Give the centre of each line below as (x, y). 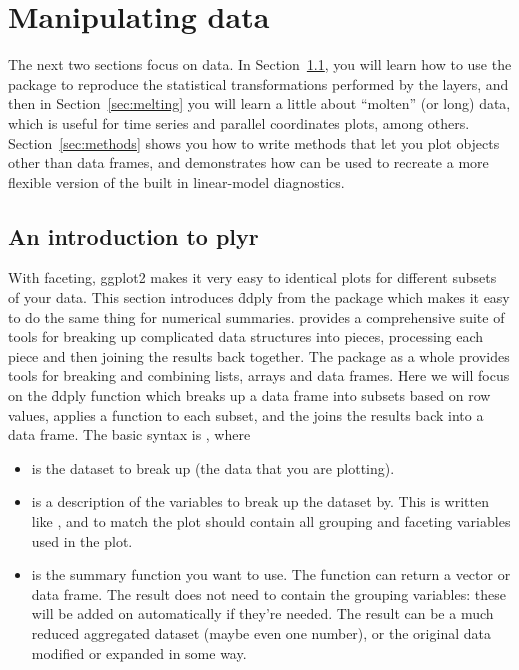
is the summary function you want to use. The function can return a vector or (271, 574)
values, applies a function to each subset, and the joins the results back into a (246, 414)
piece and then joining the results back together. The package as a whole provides (259, 355)
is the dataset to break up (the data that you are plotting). (213, 467)
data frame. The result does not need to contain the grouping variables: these (268, 593)
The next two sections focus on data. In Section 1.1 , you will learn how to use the (260, 64)
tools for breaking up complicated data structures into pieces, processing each (246, 336)
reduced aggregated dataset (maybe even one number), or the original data (261, 632)
